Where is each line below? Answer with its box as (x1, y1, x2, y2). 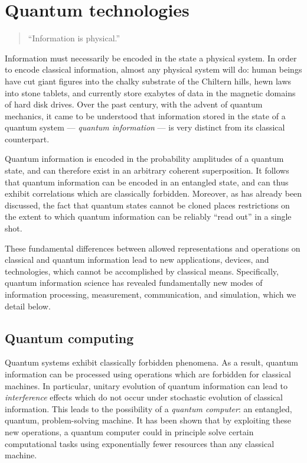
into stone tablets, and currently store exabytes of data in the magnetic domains (5, 86, 296, 99)
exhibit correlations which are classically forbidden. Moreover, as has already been (5, 187, 302, 200)
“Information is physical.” (28, 32, 120, 44)
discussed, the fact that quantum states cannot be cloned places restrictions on (5, 198, 290, 211)
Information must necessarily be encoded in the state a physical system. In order (5, 51, 297, 64)
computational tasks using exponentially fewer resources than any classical (5, 437, 275, 449)
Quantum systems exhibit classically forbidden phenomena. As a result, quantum (5, 356, 298, 369)
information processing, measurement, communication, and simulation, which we (5, 288, 296, 300)
